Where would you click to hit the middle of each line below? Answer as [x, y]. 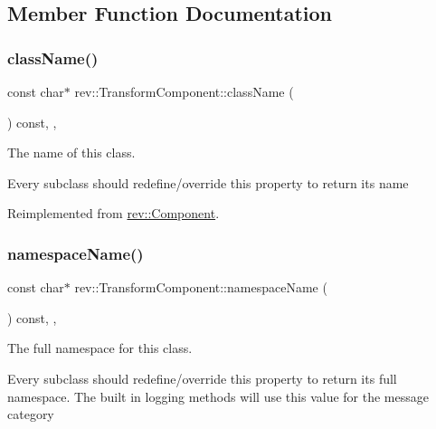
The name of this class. [71, 153]
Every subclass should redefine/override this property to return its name [208, 182]
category [31, 414]
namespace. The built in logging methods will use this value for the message [218, 396]
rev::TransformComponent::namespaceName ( [201, 287]
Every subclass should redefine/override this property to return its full [202, 378]
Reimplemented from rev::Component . [114, 213]
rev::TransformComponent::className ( [184, 91]
